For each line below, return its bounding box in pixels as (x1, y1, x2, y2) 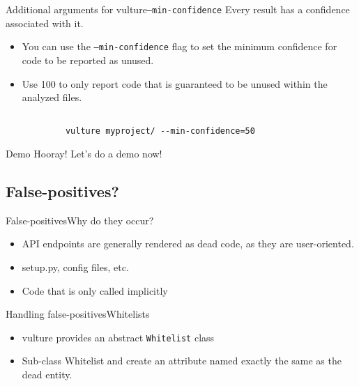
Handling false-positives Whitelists (6, 307, 150, 321)
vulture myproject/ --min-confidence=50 (65, 126, 255, 137)
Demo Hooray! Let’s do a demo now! (6, 146, 162, 160)
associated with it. (6, 15, 84, 30)
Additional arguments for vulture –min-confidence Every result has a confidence (6, 2, 350, 16)
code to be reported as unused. (22, 52, 154, 67)
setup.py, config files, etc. (22, 259, 129, 274)
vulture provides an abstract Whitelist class (22, 330, 215, 344)
